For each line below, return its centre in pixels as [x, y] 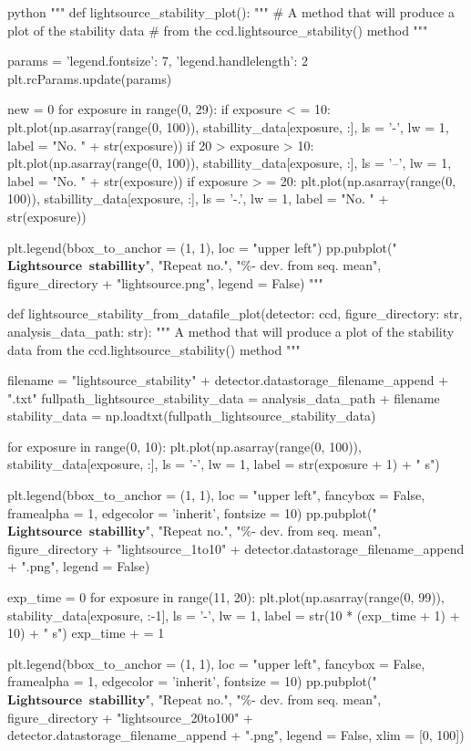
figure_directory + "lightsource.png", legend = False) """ [165, 282]
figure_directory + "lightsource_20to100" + [130, 717]
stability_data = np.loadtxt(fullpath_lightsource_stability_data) [192, 416]
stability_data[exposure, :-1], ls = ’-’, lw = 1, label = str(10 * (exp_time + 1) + [234, 615]
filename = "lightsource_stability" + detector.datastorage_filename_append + [228, 380]
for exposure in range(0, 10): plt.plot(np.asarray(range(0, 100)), [184, 446]
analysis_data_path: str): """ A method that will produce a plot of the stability [231, 331]
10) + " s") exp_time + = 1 [86, 633]
